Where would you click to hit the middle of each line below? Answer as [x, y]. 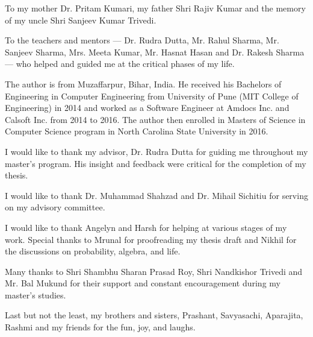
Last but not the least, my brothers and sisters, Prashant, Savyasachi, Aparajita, [154, 315]
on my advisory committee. [55, 207]
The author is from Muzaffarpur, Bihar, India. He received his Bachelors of [143, 83]
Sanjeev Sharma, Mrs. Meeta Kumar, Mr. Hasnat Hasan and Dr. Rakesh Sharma [155, 52]
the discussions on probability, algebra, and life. [93, 251]
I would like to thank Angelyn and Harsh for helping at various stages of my [146, 227]
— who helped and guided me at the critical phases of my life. [120, 64]
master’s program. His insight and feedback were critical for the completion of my [156, 163]
